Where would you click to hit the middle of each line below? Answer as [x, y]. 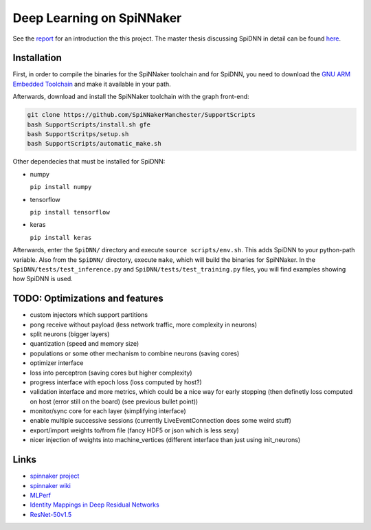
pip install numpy [61, 187]
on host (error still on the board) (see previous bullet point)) [114, 401]
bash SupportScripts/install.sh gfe [89, 124]
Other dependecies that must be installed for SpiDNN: [89, 162]
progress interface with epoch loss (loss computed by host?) [116, 382]
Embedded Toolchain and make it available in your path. [92, 84]
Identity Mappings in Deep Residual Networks [94, 505]
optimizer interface [57, 363]
